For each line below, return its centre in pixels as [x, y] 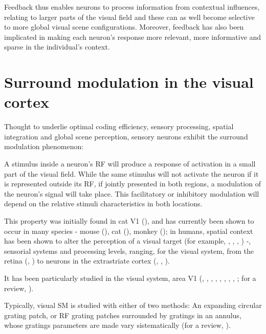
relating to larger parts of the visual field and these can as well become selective [129, 17]
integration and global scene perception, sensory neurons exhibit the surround [126, 136]
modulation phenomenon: [44, 146]
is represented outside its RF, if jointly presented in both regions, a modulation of [132, 184]
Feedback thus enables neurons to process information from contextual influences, [132, 7]
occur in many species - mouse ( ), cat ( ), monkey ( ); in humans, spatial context [129, 231]
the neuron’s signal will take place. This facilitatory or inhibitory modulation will [132, 193]
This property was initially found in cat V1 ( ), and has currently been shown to [129, 221]
